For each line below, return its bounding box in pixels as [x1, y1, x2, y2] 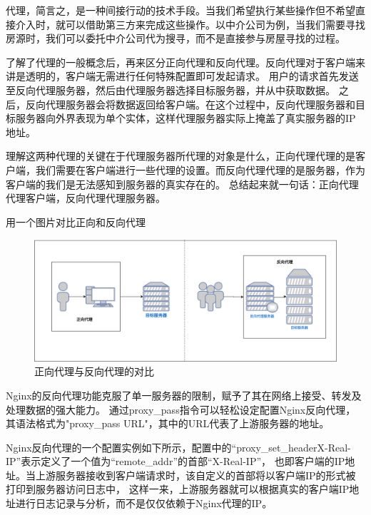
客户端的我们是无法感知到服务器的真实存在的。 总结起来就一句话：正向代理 [6, 176, 359, 191]
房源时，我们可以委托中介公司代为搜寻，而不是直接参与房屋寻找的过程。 [6, 31, 345, 46]
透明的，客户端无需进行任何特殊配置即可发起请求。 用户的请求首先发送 [25, 68, 359, 83]
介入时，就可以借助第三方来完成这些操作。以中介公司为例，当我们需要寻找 [15, 16, 365, 31]
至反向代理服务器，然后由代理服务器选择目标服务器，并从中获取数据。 [6, 82, 335, 97]
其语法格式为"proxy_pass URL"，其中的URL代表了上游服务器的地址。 [6, 416, 330, 431]
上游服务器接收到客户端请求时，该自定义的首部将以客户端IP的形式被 [35, 467, 356, 482]
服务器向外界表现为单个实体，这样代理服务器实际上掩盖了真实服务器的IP [15, 111, 356, 126]
